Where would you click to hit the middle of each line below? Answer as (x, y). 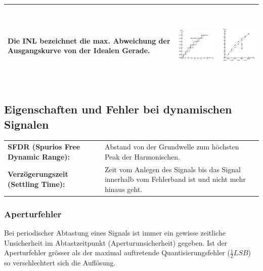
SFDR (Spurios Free (44, 147)
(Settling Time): (36, 184)
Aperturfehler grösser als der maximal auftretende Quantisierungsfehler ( (117, 253)
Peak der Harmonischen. (142, 156)
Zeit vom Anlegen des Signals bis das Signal (172, 169)
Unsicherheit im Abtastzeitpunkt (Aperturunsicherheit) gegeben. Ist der (116, 242)
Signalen (27, 124)
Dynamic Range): (39, 156)
